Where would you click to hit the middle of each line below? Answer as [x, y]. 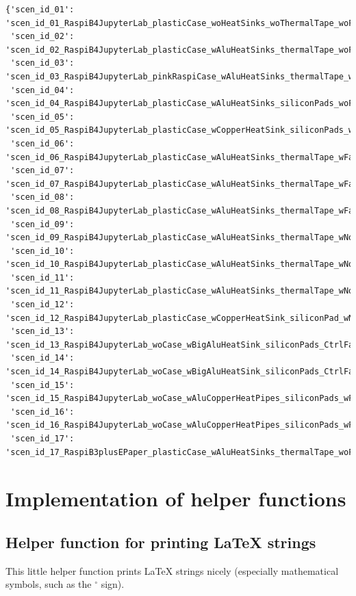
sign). [113, 584]
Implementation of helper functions [176, 498]
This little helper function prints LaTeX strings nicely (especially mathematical [172, 570]
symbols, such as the [49, 584]
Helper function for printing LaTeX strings [161, 542]
